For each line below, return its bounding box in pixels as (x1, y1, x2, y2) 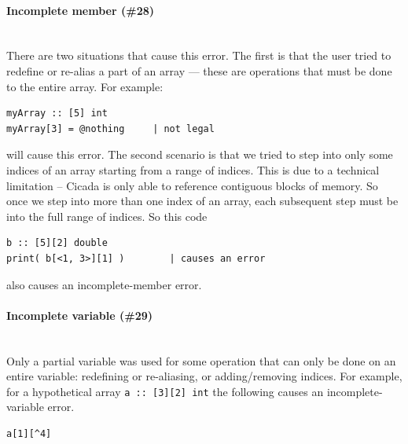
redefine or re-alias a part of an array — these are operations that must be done (6, 62, 392, 79)
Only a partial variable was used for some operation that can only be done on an (6, 352, 396, 369)
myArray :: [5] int (6, 108, 108, 119)
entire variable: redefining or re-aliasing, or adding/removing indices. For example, (6, 368, 402, 384)
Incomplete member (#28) (6, 2, 155, 18)
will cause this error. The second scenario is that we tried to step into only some (6, 146, 393, 163)
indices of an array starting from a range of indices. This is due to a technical (6, 161, 380, 178)
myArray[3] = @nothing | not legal (6, 123, 215, 134)
